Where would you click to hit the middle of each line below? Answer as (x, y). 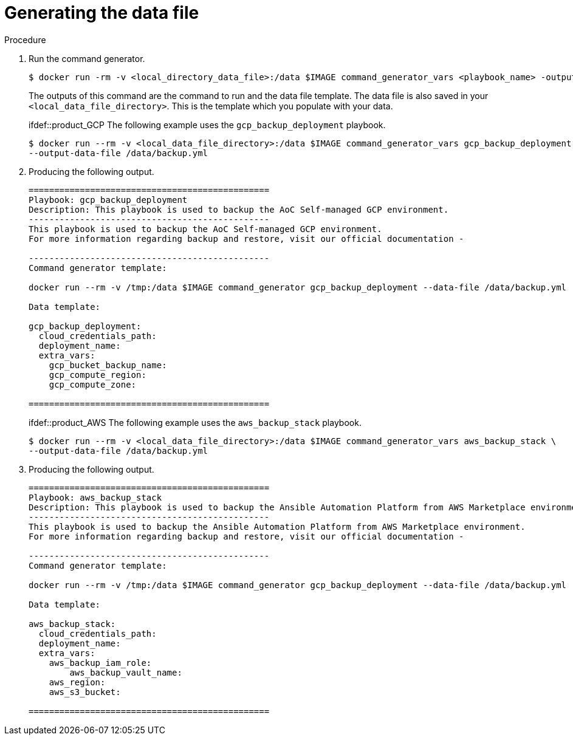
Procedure (25, 39)
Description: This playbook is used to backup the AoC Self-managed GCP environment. (239, 209)
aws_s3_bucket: (85, 692)
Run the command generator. (87, 58)
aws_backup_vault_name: (126, 672)
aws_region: (77, 682)
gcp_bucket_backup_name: (108, 365)
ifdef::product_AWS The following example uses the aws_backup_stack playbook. (195, 422)
